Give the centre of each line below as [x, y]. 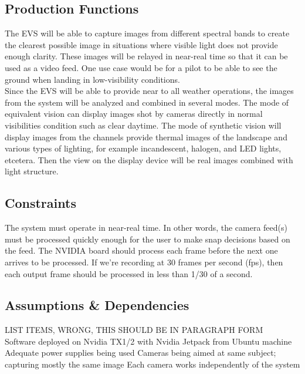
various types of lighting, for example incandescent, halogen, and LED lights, [143, 148]
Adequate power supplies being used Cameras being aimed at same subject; [140, 353]
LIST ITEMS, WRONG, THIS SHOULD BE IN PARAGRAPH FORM [134, 330]
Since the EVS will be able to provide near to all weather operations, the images [149, 91]
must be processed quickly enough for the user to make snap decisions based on [148, 239]
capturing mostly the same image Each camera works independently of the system [152, 364]
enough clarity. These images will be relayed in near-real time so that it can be [146, 56]
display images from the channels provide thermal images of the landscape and [146, 137]
